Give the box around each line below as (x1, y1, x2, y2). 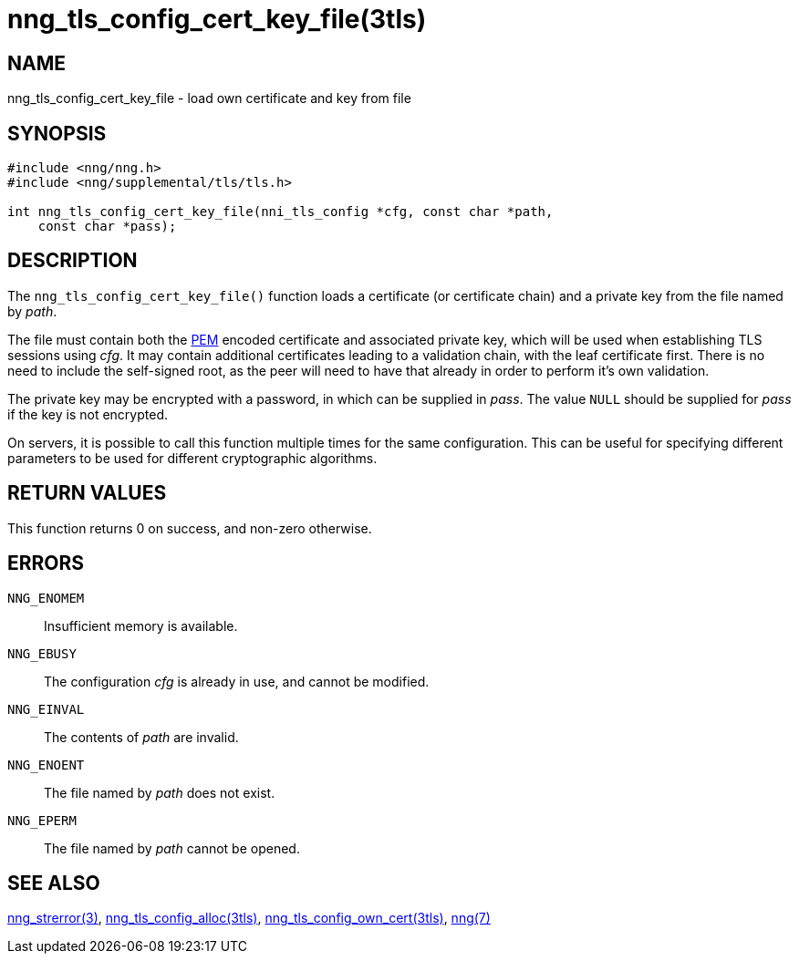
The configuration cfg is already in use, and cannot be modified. (44, 673, 430, 689)
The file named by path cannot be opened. (44, 840, 300, 856)
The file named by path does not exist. (44, 784, 275, 801)
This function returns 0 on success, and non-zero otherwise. (7, 520, 372, 536)
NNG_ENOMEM (7, 590, 85, 605)
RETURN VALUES (7, 481, 167, 505)
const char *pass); (37, 219, 177, 234)
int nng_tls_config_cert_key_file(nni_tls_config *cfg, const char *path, (7, 204, 554, 220)
